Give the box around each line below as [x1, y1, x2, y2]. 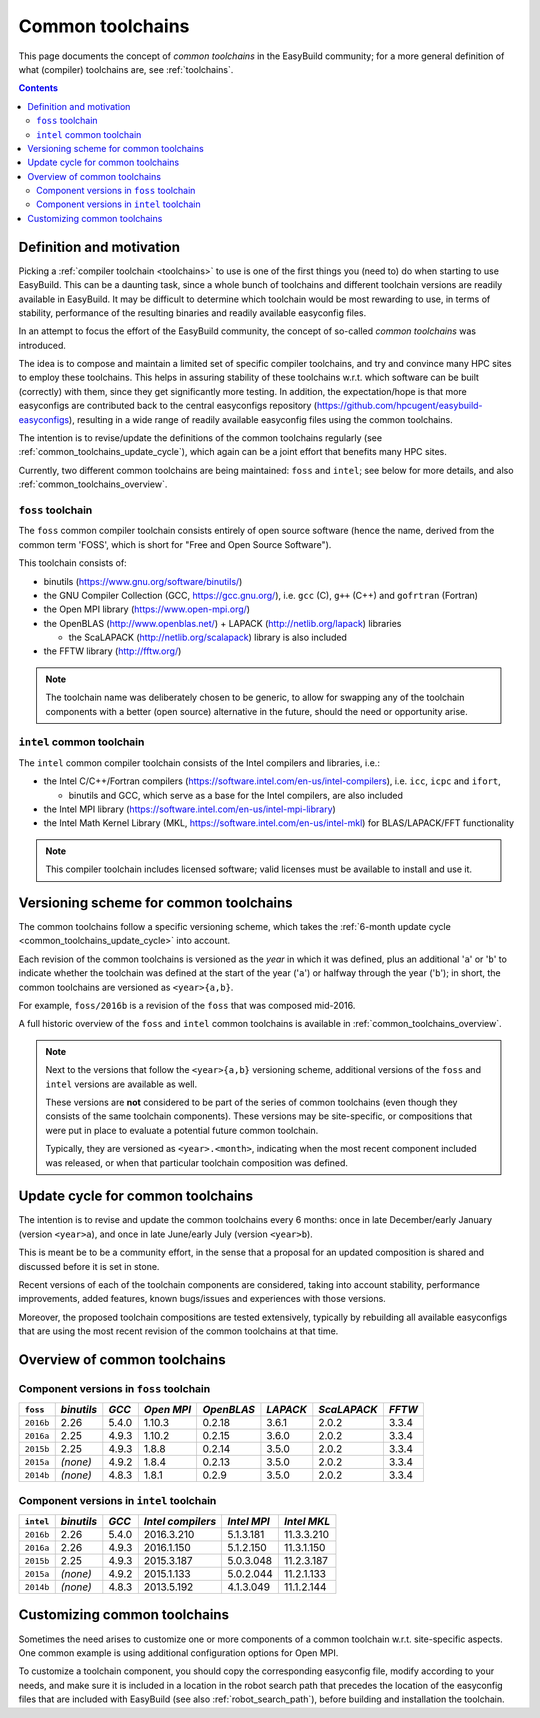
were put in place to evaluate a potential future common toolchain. [45, 1124, 319, 1136]
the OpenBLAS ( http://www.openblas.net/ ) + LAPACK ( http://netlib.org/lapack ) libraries [43, 617, 402, 629]
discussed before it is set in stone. [18, 1260, 160, 1272]
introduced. [18, 339, 67, 351]
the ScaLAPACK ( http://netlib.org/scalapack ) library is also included [68, 631, 347, 644]
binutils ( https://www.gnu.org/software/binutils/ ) [43, 575, 243, 587]
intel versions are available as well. [45, 1078, 198, 1090]
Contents [18, 82, 59, 94]
